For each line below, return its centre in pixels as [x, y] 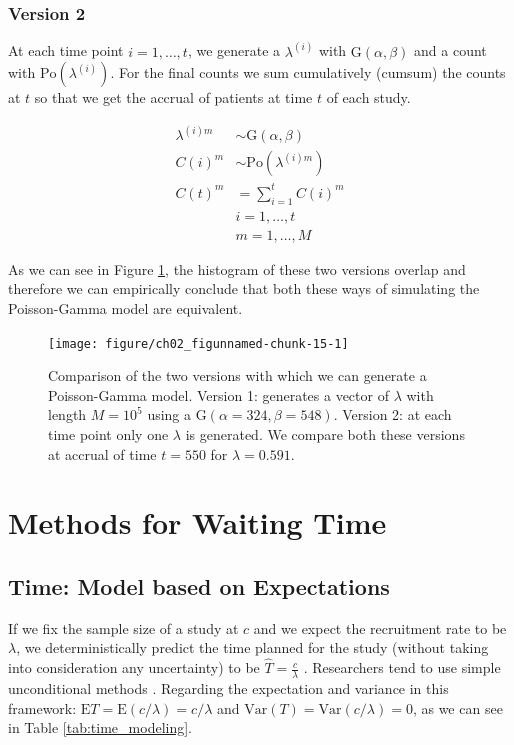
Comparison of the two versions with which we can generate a [237, 375]
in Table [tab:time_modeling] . [100, 727]
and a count [450, 50]
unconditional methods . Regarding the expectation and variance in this [228, 687]
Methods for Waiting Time [197, 522]
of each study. [368, 97]
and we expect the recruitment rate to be [380, 627]
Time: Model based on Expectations [199, 585]
